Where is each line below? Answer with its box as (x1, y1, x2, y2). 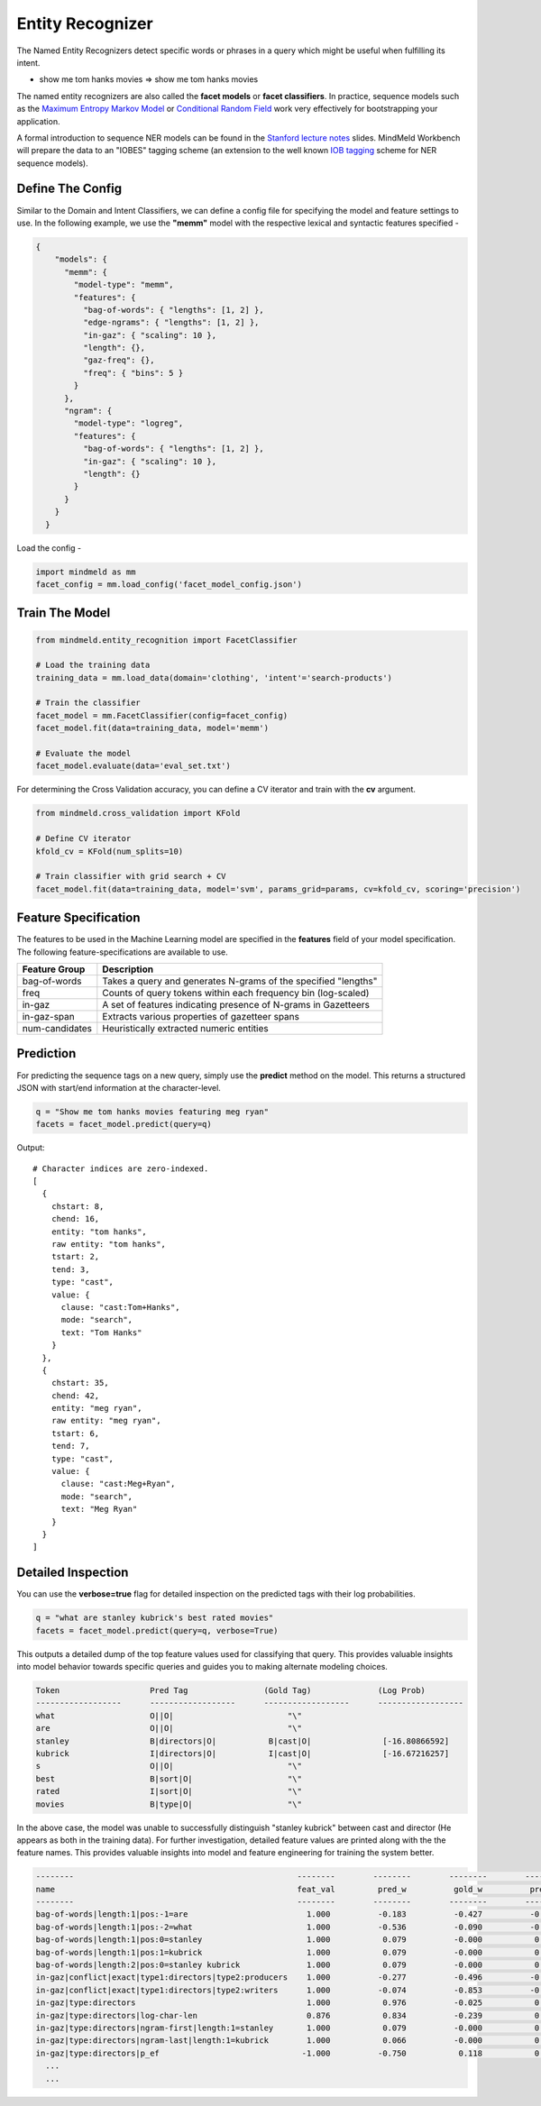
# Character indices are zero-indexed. (32, 1163, 209, 1174)
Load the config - (16, 542, 81, 554)
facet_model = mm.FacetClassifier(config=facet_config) (35, 710, 289, 720)
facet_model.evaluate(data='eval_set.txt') (35, 761, 232, 771)
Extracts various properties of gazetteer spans (102, 1011, 299, 1022)
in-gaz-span (22, 1011, 76, 1022)
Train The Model (16, 605, 111, 621)
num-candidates (22, 1022, 93, 1034)
